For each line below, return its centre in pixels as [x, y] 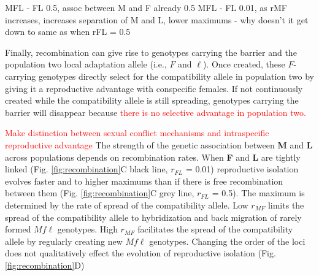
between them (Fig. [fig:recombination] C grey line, [100, 193]
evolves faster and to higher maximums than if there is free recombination [144, 181]
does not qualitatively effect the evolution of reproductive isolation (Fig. [140, 253]
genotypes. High [87, 229]
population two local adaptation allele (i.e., [86, 64]
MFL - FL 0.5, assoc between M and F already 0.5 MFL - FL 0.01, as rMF [146, 7]
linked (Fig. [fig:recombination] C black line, [86, 169]
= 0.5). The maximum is [258, 193]
